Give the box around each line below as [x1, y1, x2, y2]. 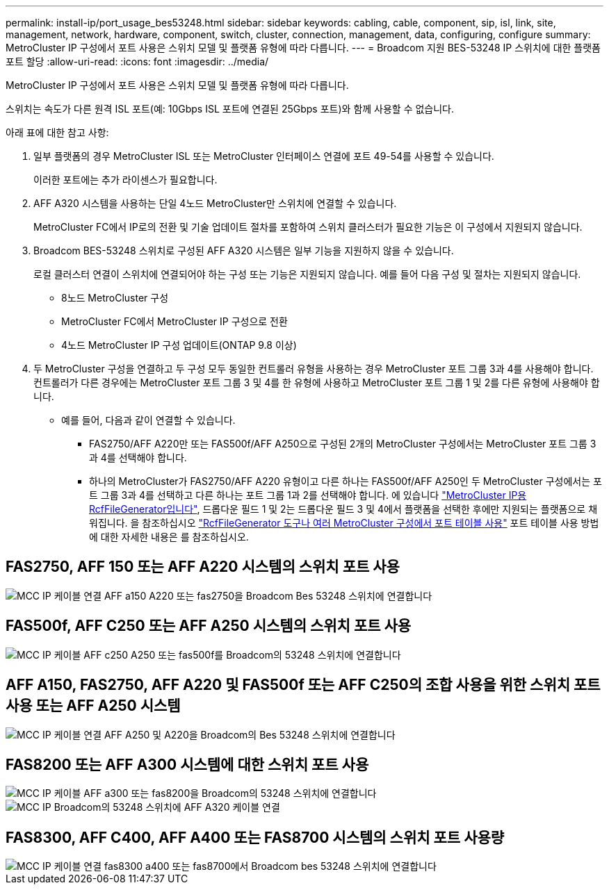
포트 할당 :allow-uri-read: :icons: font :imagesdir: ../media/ [6, 56, 269, 67]
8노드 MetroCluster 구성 [61, 292, 169, 304]
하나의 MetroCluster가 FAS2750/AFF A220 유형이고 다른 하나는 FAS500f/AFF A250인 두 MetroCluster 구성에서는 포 [89, 475, 602, 487]
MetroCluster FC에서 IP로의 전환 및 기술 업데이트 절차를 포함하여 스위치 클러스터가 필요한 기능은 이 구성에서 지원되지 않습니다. [33, 221, 583, 233]
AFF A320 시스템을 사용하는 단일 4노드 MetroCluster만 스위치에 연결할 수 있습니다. [33, 197, 397, 209]
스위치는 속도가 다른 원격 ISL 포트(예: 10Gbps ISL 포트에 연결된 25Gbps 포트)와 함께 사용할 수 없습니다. [6, 103, 455, 115]
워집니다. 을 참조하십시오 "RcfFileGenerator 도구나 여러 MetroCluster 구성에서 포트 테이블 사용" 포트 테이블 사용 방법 [89, 517, 599, 529]
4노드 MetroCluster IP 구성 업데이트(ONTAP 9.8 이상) [61, 339, 297, 351]
